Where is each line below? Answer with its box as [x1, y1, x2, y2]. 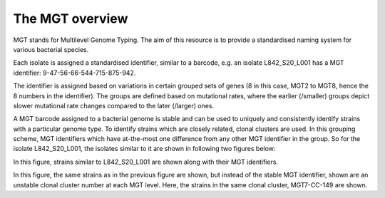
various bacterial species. [13, 45, 89, 53]
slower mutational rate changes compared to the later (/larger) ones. [13, 101, 215, 110]
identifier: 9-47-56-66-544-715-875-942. [13, 68, 136, 77]
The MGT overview [13, 11, 128, 26]
